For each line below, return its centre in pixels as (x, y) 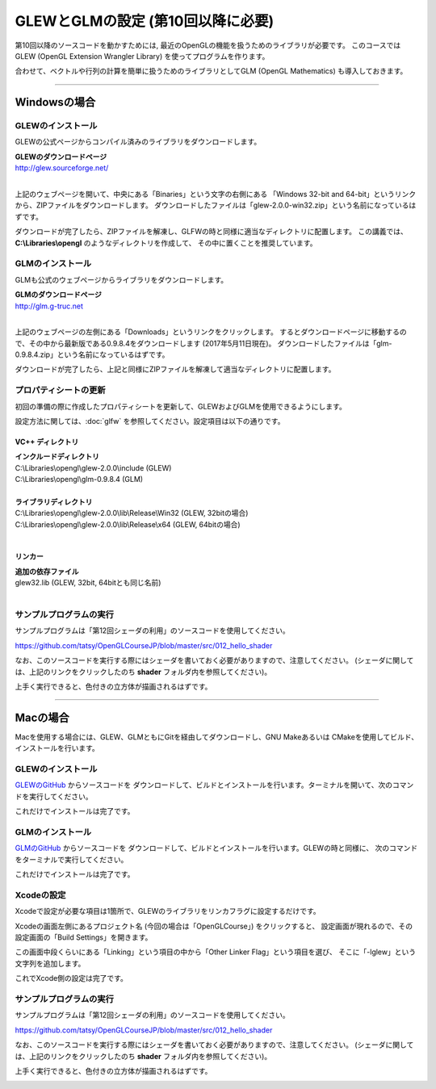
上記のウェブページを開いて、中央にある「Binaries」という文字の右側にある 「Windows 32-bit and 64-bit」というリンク (215, 195)
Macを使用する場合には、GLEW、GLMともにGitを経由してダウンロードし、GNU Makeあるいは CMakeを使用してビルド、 (217, 737)
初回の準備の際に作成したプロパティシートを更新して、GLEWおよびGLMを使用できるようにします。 (180, 406)
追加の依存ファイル (47, 571)
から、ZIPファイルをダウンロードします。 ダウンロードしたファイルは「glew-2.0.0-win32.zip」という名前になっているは (216, 205)
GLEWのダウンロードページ (61, 157)
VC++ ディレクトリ (47, 442)
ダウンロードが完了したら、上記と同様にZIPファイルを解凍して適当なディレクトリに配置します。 (175, 369)
